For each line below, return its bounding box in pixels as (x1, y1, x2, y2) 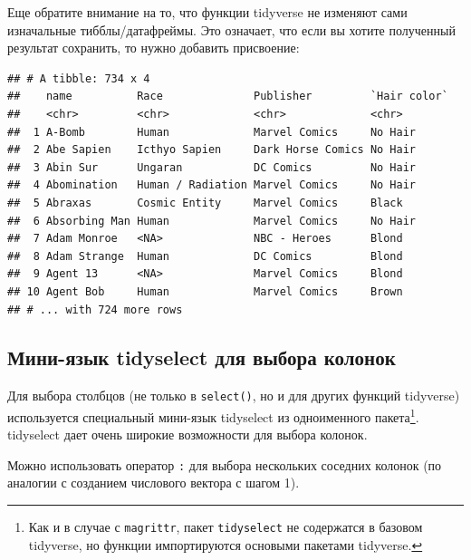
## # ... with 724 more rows (7, 303, 183, 316)
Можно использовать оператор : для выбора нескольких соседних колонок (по (7, 455, 442, 474)
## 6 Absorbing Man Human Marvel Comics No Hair (7, 214, 417, 227)
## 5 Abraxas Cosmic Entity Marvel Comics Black (7, 196, 403, 209)
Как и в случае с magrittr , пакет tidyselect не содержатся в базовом (28, 517, 423, 536)
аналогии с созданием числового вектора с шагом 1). (7, 473, 300, 492)
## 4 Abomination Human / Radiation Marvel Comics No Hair (7, 179, 417, 192)
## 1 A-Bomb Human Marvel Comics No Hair (7, 125, 417, 139)
